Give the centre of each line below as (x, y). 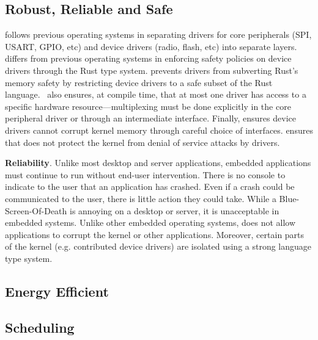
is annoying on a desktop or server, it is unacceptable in (175, 210)
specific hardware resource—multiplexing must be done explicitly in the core (148, 106)
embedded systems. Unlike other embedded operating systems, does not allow (150, 222)
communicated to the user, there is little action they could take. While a (141, 198)
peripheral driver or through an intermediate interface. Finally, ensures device (150, 118)
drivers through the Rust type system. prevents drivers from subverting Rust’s (152, 70)
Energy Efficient (57, 291)
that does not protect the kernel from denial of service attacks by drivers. (142, 142)
